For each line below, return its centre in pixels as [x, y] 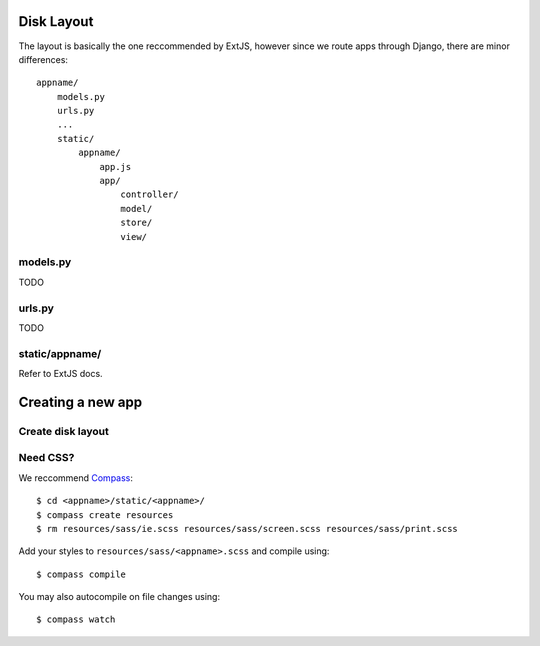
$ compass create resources [105, 514]
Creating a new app [80, 401]
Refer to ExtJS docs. [61, 374]
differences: [43, 59]
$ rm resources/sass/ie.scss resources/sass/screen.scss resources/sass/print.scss [247, 528]
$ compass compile [81, 574]
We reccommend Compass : [76, 477]
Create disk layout [63, 431]
